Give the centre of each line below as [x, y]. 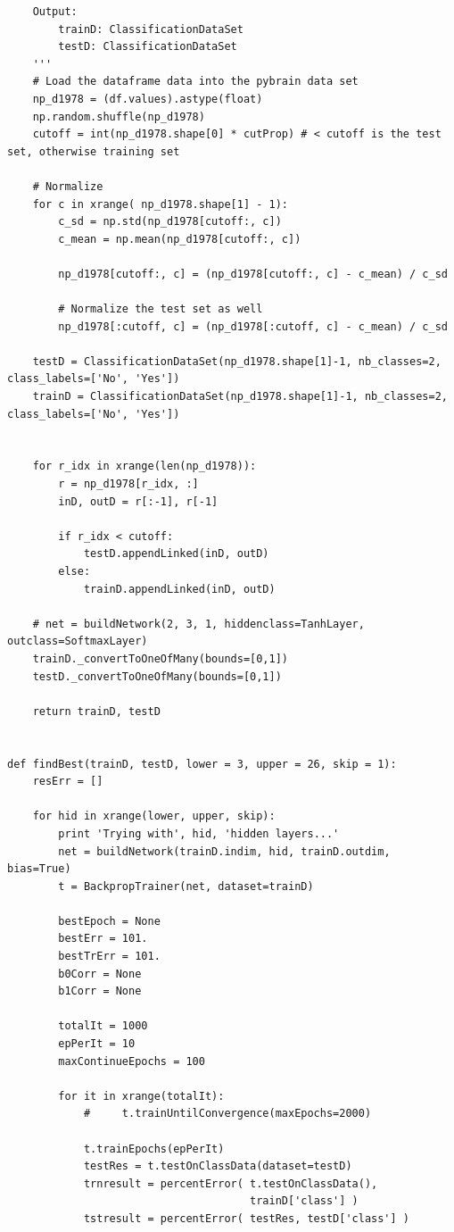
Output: [55, 12]
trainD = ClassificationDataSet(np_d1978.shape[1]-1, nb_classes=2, [240, 397]
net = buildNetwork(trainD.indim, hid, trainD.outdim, [224, 851]
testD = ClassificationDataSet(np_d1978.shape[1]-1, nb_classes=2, [237, 361]
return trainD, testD [96, 711]
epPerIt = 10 [97, 1044]
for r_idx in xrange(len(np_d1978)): [144, 466]
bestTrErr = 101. [109, 957]
